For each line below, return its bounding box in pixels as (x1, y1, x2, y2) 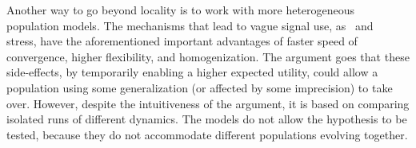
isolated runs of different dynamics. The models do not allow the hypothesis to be (6, 111, 407, 127)
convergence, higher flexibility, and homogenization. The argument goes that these (6, 48, 410, 64)
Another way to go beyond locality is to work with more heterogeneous (6, 2, 355, 18)
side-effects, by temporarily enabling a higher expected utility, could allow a (6, 64, 378, 80)
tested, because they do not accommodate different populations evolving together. (6, 126, 408, 142)
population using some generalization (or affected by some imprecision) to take (6, 79, 393, 95)
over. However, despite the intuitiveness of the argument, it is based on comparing (6, 95, 410, 111)
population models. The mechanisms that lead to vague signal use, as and (6, 17, 374, 33)
